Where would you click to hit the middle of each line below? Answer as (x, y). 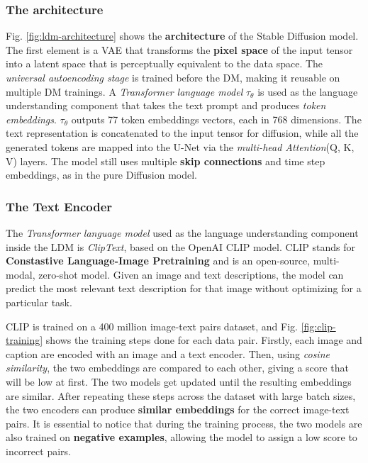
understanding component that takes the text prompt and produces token (166, 105)
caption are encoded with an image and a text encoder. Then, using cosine (168, 353)
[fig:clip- (318, 326)
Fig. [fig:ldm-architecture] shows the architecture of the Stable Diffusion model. (182, 36)
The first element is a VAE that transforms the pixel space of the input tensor (179, 49)
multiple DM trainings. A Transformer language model (124, 91)
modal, (21, 274)
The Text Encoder (59, 206)
